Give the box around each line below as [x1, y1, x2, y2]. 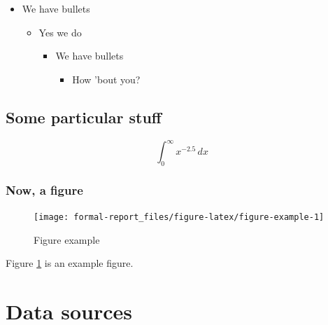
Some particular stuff [6, 106, 162, 127]
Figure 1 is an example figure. [6, 256, 134, 270]
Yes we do [38, 25, 82, 39]
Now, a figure [6, 181, 83, 198]
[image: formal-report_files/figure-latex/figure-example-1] [34, 212, 325, 223]
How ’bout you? [72, 71, 141, 86]
